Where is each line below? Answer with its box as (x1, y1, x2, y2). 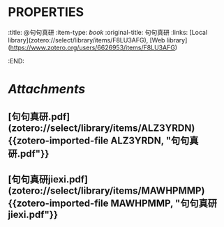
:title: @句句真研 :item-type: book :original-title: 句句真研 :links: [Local (8, 28, 208, 36)
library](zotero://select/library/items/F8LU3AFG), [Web (8, 36, 165, 44)
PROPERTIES (8, 4, 84, 20)
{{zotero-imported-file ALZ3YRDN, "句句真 (8, 134, 199, 146)
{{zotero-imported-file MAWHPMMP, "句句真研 (8, 197, 217, 209)
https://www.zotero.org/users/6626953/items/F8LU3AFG (10, 43, 175, 52)
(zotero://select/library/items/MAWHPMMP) (8, 185, 205, 196)
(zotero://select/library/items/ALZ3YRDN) (8, 122, 195, 134)
